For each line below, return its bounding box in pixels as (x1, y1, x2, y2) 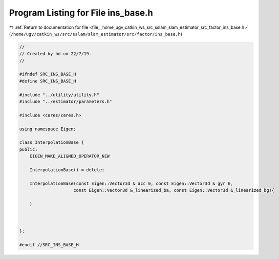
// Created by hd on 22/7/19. (19, 51, 92, 57)
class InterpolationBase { (19, 139, 84, 145)
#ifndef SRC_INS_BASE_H (19, 71, 77, 77)
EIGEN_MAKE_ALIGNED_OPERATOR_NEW (29, 154, 110, 159)
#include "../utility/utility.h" (19, 92, 100, 98)
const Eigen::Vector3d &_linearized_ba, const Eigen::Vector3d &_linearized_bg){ (73, 188, 275, 193)
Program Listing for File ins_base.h (9, 7, 153, 18)
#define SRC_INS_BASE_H (19, 78, 77, 84)
